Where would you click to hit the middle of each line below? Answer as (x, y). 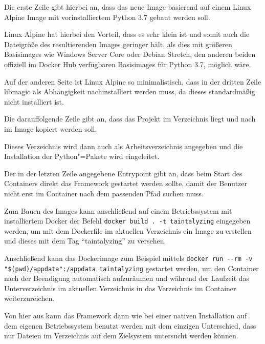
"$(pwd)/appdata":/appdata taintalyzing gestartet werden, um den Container (131, 268)
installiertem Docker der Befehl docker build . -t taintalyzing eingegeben (127, 221)
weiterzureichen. (29, 298)
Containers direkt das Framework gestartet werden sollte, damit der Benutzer (126, 183)
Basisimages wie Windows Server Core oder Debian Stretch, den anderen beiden (130, 54)
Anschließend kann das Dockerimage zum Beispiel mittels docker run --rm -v (128, 258)
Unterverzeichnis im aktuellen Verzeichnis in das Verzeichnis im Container (120, 288)
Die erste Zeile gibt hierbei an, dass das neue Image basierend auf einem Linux (128, 7)
